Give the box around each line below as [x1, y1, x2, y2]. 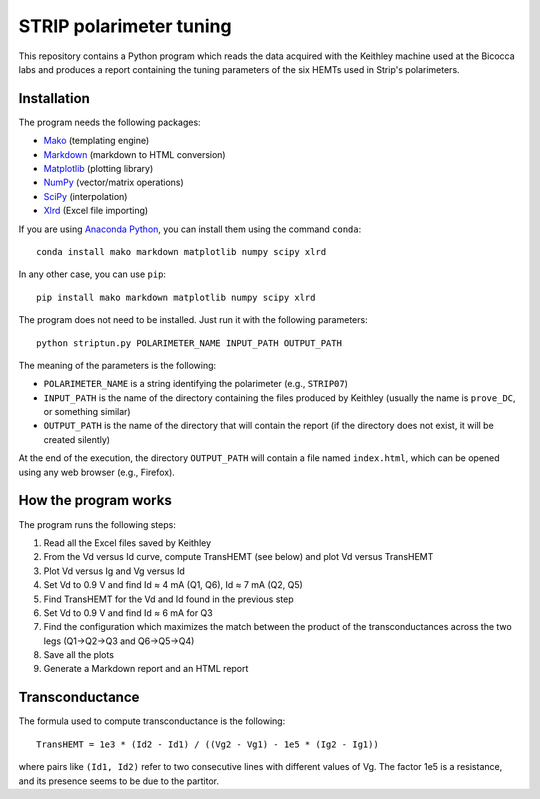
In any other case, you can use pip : [18, 268, 167, 280]
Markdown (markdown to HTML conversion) [43, 148, 226, 160]
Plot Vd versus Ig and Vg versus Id [43, 565, 185, 577]
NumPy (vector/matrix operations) [43, 176, 184, 189]
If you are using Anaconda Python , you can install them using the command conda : [18, 223, 362, 235]
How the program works [18, 492, 172, 509]
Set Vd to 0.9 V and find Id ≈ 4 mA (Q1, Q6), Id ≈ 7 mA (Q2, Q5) [43, 579, 304, 591]
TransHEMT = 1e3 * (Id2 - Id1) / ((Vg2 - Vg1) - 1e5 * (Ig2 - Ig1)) [36, 738, 379, 750]
